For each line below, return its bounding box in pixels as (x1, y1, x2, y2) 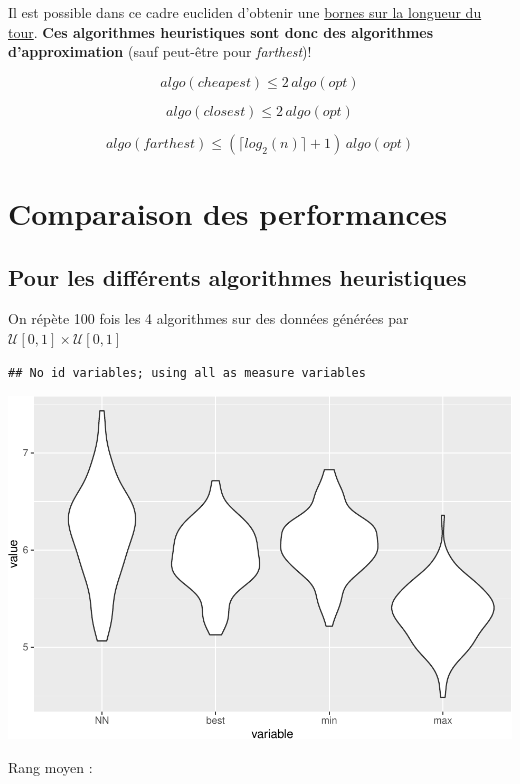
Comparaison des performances (8, 192, 448, 233)
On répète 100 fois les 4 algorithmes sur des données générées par (8, 308, 409, 329)
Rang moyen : (8, 756, 93, 777)
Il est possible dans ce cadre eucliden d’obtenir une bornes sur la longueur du (8, 2, 482, 22)
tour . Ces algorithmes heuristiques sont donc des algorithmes (8, 21, 434, 42)
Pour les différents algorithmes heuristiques (8, 261, 467, 292)
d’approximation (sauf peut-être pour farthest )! (8, 41, 312, 62)
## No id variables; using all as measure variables (8, 365, 366, 380)
